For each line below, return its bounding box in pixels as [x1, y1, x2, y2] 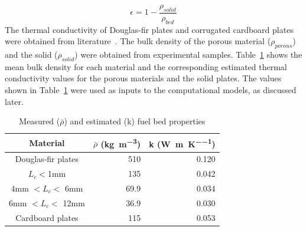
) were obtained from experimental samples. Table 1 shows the [74, 48, 302, 61]
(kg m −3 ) [100, 136, 141, 150]
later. [5, 95, 24, 107]
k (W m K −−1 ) [149, 136, 215, 150]
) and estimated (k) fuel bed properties [64, 115, 205, 127]
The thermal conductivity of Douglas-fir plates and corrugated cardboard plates [5, 23, 294, 35]
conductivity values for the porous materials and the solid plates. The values [5, 72, 282, 84]
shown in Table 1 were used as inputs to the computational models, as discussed [5, 84, 296, 95]
